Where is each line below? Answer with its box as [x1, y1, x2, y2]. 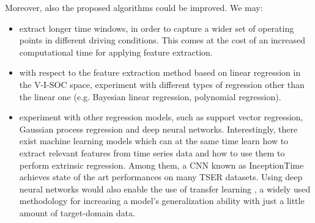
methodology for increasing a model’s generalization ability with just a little [19, 194, 305, 207]
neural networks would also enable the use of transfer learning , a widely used [19, 182, 311, 195]
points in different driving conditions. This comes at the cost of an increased [19, 34, 306, 46]
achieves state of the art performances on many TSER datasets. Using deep [19, 170, 303, 183]
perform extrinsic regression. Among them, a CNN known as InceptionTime [19, 158, 304, 171]
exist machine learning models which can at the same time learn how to [19, 134, 289, 147]
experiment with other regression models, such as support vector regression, [19, 111, 303, 123]
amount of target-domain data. [19, 206, 135, 219]
